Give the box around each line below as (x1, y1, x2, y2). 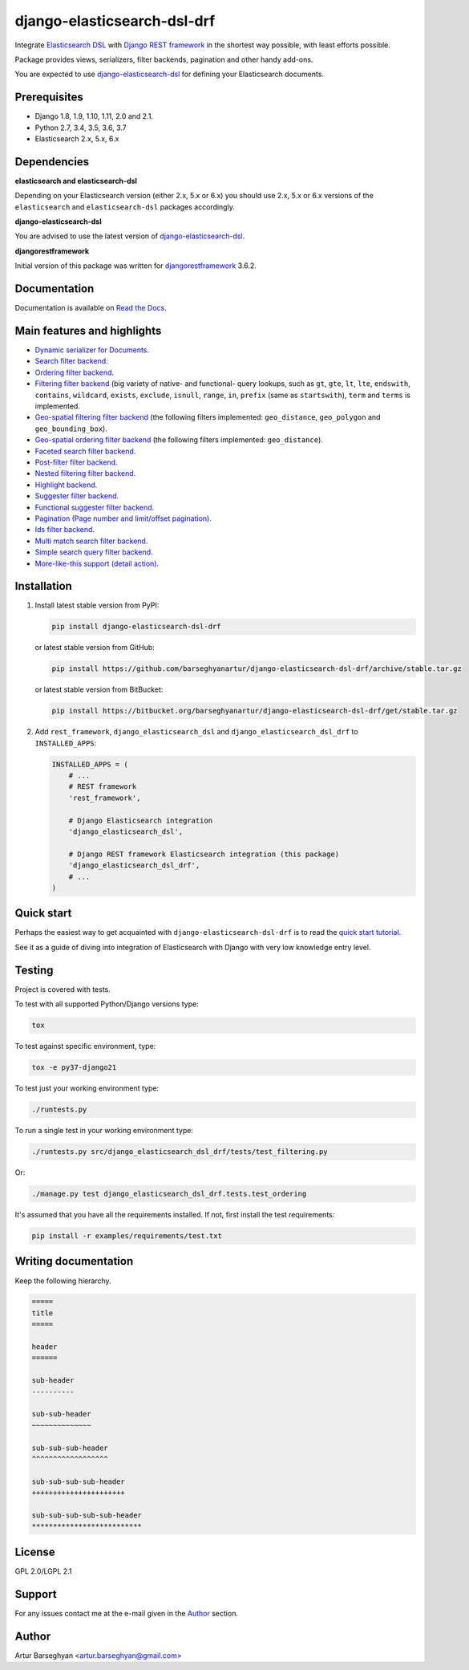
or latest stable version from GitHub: (34, 643, 156, 652)
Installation (14, 579, 72, 593)
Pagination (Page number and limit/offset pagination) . (34, 514, 212, 523)
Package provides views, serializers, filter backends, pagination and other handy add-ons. (14, 55, 313, 64)
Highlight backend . (34, 480, 98, 490)
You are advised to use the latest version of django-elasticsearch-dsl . (14, 231, 245, 241)
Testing (14, 963, 54, 977)
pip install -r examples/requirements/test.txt (31, 1232, 222, 1240)
